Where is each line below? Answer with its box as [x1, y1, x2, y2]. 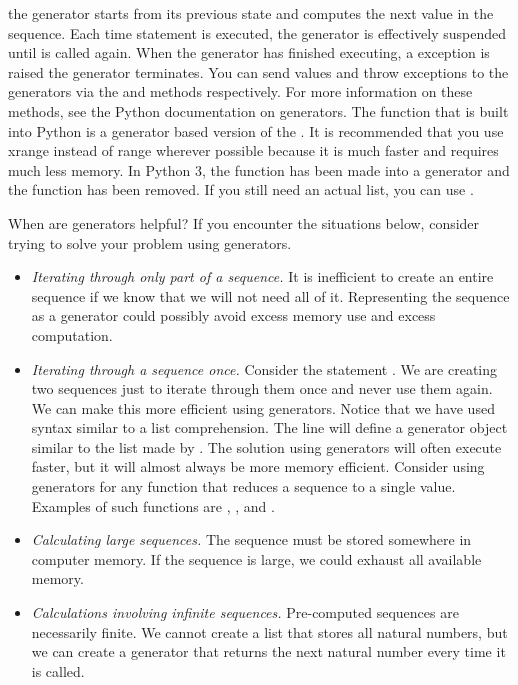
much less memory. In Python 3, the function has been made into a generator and [8, 159, 510, 180]
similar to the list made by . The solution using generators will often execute [31, 436, 502, 457]
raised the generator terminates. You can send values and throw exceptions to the [8, 61, 509, 82]
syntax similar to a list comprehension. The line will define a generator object [31, 417, 508, 438]
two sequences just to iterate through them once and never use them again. [31, 378, 493, 399]
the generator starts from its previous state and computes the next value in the [8, 3, 494, 23]
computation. [31, 324, 113, 345]
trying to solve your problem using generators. [8, 232, 292, 253]
